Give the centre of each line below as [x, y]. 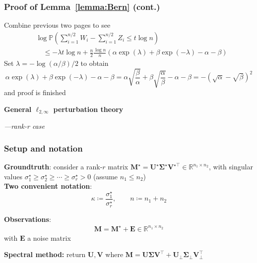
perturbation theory [88, 109]
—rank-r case [24, 126]
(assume [105, 176]
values [13, 176]
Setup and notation [43, 148]
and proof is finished [35, 92]
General [18, 109]
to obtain [95, 63]
